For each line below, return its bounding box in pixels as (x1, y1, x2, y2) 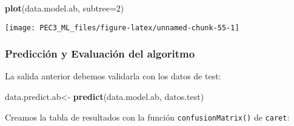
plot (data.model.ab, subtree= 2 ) (5, 2, 124, 14)
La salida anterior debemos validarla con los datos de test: (5, 70, 221, 82)
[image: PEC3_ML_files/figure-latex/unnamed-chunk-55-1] (5, 23, 239, 32)
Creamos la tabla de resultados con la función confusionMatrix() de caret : (5, 110, 290, 123)
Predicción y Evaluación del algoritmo (5, 46, 195, 61)
